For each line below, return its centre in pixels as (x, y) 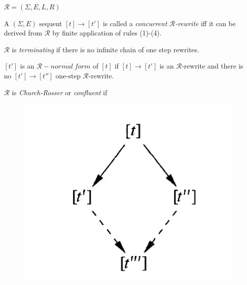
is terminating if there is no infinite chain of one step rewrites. (106, 49)
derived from (23, 33)
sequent (51, 23)
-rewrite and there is (212, 66)
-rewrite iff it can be (205, 23)
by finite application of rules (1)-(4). (107, 33)
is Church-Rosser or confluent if (60, 92)
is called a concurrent (135, 23)
